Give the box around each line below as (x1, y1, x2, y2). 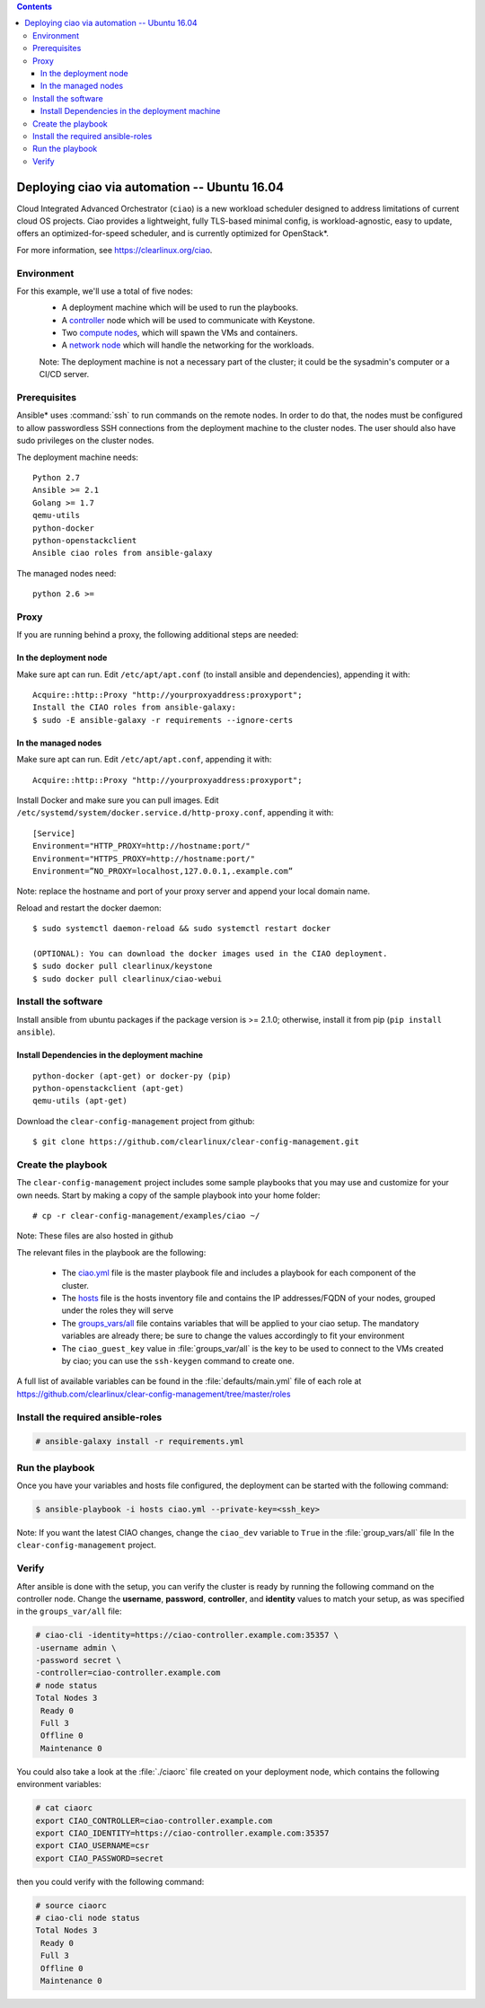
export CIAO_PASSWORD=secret (35, 1853, 164, 1863)
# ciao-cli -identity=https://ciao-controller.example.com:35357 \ (35, 1630, 339, 1641)
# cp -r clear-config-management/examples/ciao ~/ (32, 1211, 260, 1221)
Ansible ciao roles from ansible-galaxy (32, 548, 213, 559)
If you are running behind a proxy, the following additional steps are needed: (16, 630, 299, 640)
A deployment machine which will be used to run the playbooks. (61, 302, 299, 313)
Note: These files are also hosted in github (16, 1230, 174, 1241)
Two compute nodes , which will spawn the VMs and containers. (61, 328, 298, 339)
